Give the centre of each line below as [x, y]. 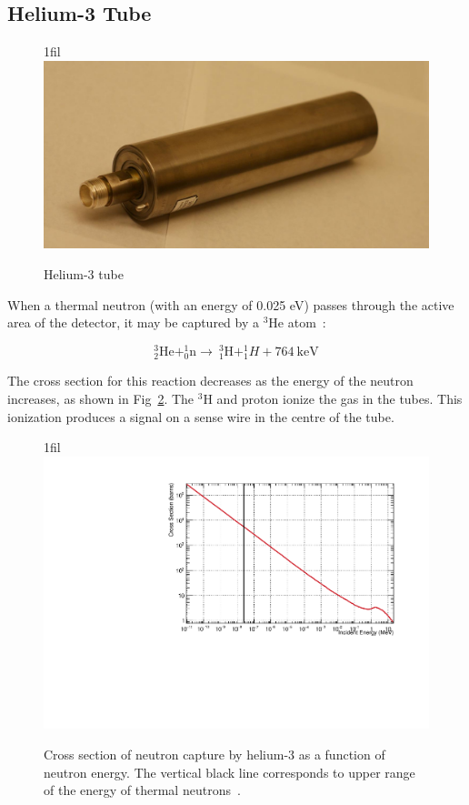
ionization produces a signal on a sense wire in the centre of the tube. [201, 416]
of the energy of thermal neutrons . [142, 790]
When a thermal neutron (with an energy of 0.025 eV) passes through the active [231, 304]
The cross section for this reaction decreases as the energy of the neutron [210, 381]
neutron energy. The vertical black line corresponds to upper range [230, 772]
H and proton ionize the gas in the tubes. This [333, 399]
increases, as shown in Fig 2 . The [101, 399]
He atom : [297, 322]
